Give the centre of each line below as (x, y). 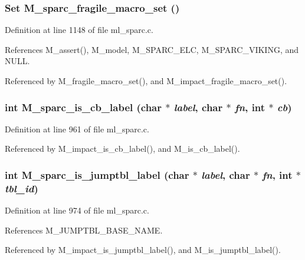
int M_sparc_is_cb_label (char (83, 107)
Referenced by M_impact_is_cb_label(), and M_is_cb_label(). (122, 149)
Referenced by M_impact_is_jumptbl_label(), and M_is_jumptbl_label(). (143, 250)
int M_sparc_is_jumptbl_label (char (97, 174)
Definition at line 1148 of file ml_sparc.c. (79, 30)
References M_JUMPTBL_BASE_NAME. (84, 230)
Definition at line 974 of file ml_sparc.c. (77, 210)
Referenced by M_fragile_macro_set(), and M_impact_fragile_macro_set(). (146, 81)
